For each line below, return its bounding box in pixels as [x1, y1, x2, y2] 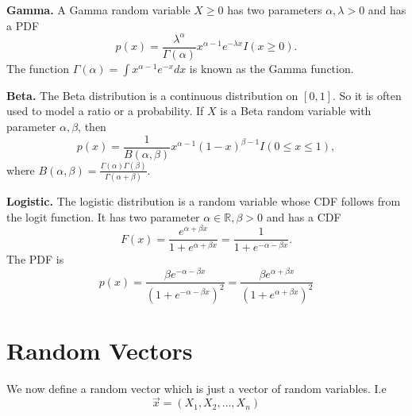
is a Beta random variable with [220, 102, 372, 119]
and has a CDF [266, 208, 341, 225]
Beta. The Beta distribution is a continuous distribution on [6, 87, 298, 103]
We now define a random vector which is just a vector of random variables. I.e [6, 379, 387, 396]
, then [78, 117, 106, 134]
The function [6, 60, 69, 76]
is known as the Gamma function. [189, 60, 354, 76]
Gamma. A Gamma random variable [6, 2, 191, 17]
